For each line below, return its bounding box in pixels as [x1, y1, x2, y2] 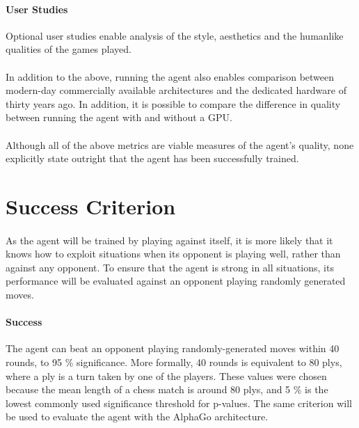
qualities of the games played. [6, 42, 131, 56]
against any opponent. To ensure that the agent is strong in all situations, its [6, 260, 334, 274]
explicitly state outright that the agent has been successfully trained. [6, 151, 299, 166]
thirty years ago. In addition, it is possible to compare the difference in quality [6, 96, 341, 111]
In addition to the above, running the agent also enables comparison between [6, 69, 335, 84]
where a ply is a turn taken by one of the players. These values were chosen [6, 368, 327, 383]
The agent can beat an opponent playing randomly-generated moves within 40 [6, 341, 340, 356]
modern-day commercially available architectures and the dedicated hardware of [6, 83, 346, 97]
